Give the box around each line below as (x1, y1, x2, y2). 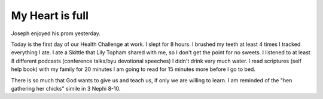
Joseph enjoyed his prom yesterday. (11, 30, 101, 37)
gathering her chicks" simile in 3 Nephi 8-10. (11, 85, 121, 92)
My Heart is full (11, 9, 89, 22)
